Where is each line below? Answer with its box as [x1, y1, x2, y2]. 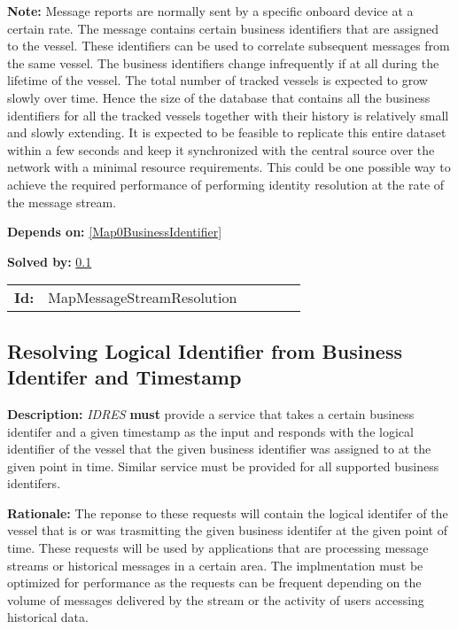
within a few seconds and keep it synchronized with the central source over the [7, 140, 435, 159]
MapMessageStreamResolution [48, 287, 237, 308]
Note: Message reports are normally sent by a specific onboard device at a [7, 2, 414, 19]
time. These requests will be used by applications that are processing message [7, 539, 429, 557]
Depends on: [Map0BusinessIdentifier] [7, 222, 222, 241]
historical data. [7, 608, 89, 626]
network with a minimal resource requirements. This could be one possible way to [7, 158, 451, 176]
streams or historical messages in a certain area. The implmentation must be [7, 555, 423, 574]
